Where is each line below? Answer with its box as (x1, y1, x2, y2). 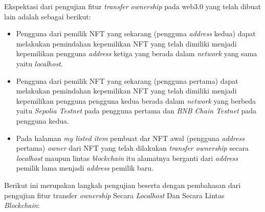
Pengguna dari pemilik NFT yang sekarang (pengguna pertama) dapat (16, 75, 238, 86)
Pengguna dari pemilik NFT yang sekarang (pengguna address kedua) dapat (16, 28, 256, 39)
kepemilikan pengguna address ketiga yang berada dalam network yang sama (16, 48, 257, 59)
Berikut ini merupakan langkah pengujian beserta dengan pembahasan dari (4, 179, 241, 190)
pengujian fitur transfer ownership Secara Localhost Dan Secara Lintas (4, 190, 225, 200)
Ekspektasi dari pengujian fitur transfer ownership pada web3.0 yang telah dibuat (4, 1, 261, 11)
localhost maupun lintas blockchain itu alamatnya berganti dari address (16, 152, 238, 163)
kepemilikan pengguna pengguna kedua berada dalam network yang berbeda (16, 95, 256, 106)
